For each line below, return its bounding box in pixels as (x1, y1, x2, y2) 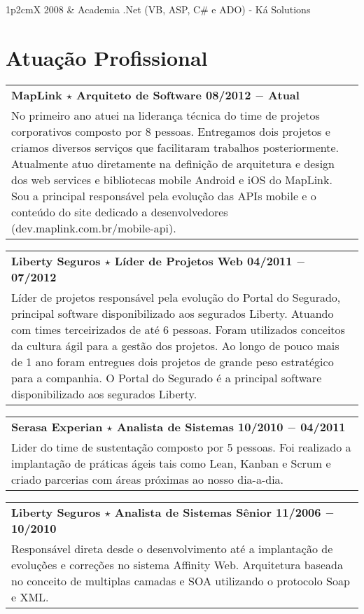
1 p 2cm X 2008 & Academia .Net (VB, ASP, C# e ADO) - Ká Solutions (6, 2, 311, 16)
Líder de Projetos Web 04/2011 (114, 252, 293, 269)
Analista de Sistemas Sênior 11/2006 (114, 503, 321, 520)
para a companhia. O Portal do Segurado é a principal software (11, 369, 322, 386)
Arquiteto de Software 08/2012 (76, 86, 251, 103)
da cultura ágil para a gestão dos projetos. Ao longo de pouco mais (11, 337, 339, 354)
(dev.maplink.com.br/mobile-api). (11, 219, 176, 236)
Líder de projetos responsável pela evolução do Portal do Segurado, (11, 288, 341, 305)
